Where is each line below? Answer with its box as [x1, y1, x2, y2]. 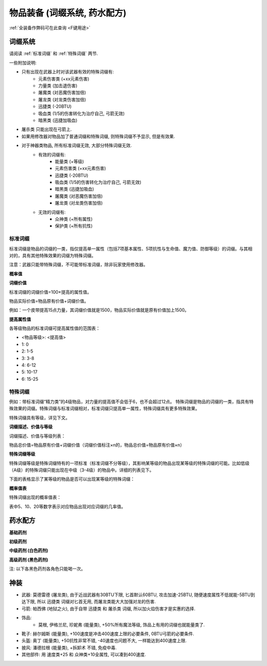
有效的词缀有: [38, 152, 66, 157]
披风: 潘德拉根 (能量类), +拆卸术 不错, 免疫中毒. [21, 644, 117, 651]
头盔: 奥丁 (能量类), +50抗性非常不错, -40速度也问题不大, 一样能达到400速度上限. [21, 638, 187, 644]
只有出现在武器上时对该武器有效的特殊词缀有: [21, 69, 114, 75]
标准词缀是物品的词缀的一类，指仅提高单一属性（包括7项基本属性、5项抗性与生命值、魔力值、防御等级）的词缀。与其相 [9, 246, 253, 252]
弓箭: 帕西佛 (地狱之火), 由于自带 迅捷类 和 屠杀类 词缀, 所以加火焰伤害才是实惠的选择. [21, 606, 195, 612]
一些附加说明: [9, 59, 37, 65]
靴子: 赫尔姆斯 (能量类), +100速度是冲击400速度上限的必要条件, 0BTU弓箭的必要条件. [21, 630, 195, 636]
